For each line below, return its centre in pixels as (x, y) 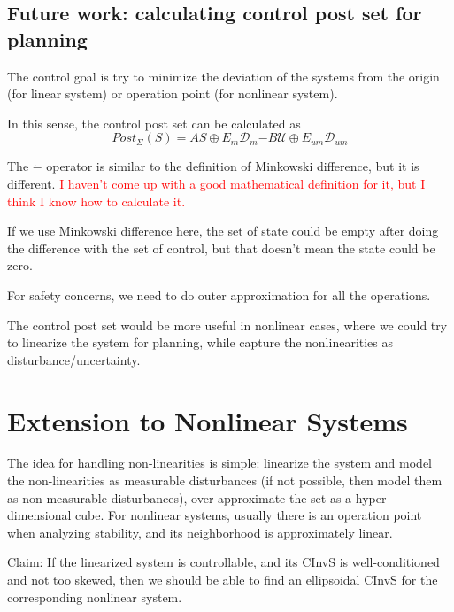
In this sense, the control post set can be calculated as (154, 123)
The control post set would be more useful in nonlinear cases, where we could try (227, 325)
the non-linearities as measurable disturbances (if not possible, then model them (225, 480)
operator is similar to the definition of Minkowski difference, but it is (233, 166)
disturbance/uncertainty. (74, 359)
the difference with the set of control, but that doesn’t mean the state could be (221, 248)
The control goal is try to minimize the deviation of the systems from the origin (223, 76)
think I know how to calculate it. (96, 201)
